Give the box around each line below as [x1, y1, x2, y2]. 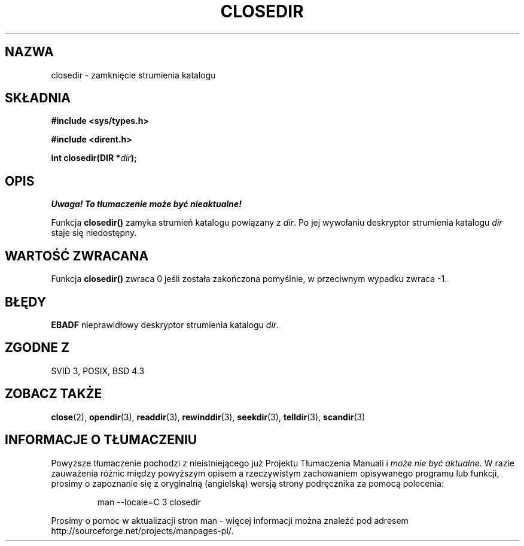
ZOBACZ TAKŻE [5, 386, 102, 402]
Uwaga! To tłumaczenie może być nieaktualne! [51, 199, 242, 210]
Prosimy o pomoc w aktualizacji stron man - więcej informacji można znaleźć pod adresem [51, 515, 409, 526]
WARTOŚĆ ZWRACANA [5, 248, 149, 263]
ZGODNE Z [5, 340, 70, 356]
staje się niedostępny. [51, 227, 137, 238]
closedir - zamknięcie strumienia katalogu [51, 69, 216, 80]
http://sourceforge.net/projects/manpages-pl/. [51, 525, 234, 536]
